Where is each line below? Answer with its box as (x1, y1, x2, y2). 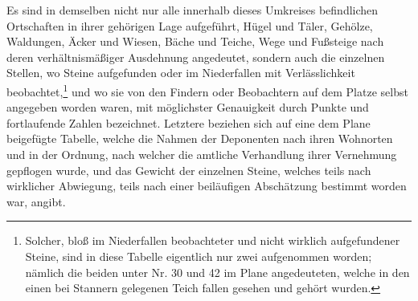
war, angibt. (6, 193, 66, 209)
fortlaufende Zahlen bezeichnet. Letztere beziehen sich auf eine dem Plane (6, 114, 371, 131)
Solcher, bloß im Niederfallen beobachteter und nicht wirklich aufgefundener (25, 232, 400, 249)
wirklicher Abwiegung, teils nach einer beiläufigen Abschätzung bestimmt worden (6, 177, 407, 194)
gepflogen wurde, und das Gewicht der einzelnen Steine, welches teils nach (6, 161, 371, 178)
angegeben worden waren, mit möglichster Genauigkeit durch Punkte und (6, 99, 369, 116)
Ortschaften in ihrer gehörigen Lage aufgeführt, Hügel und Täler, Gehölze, (6, 17, 373, 34)
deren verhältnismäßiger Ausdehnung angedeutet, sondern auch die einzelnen (6, 48, 385, 65)
